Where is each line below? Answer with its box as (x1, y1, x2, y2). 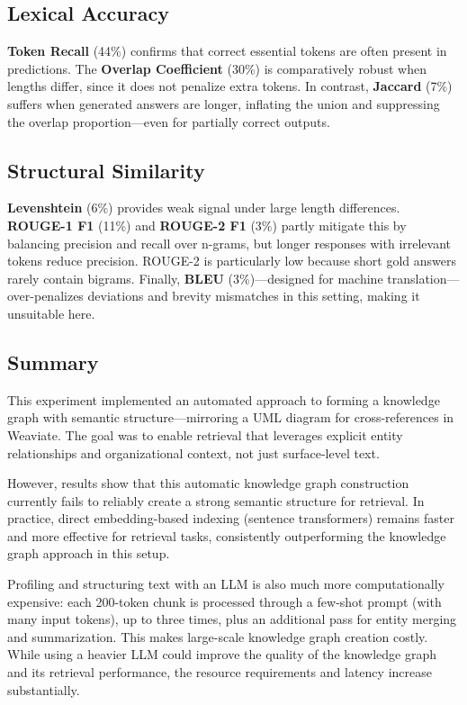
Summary (7, 348, 99, 375)
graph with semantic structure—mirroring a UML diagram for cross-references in (7, 408, 454, 427)
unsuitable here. (7, 303, 95, 322)
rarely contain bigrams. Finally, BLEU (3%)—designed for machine (7, 268, 383, 287)
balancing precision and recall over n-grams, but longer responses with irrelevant (7, 233, 452, 252)
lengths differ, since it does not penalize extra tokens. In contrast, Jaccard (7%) (7, 77, 453, 95)
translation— (387, 268, 460, 287)
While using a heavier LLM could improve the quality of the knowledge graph (7, 645, 436, 664)
